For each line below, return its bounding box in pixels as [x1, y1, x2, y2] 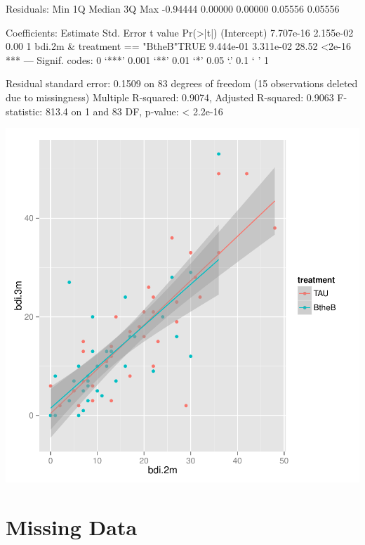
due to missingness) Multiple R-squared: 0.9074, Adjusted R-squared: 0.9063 [6, 89, 334, 104]
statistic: [6, 103, 43, 118]
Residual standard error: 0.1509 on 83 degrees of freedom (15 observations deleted [6, 76, 358, 91]
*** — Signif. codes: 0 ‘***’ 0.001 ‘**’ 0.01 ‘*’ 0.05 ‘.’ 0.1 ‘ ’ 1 [6, 52, 269, 67]
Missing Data [6, 512, 138, 541]
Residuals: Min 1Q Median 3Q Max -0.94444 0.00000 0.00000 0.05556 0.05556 [6, 1, 340, 15]
